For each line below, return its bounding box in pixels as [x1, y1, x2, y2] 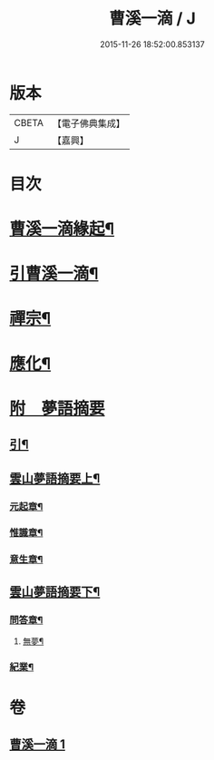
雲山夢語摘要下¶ [9, 584, 101, 599]
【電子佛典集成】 [52, 117, 125, 130]
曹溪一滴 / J [108, 8, 197, 29]
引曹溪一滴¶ [9, 264, 99, 284]
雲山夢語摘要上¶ [9, 471, 101, 486]
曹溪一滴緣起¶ [9, 219, 115, 239]
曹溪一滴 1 [9, 736, 66, 752]
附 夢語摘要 [9, 398, 106, 418]
